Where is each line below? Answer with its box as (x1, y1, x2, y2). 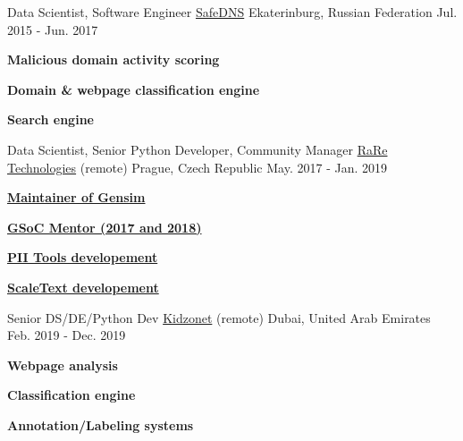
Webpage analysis (7, 355, 118, 374)
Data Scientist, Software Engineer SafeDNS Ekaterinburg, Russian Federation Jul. (7, 3, 458, 21)
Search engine (7, 110, 94, 129)
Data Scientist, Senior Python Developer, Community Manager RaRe (7, 140, 388, 158)
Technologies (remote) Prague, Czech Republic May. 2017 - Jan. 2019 (7, 157, 388, 176)
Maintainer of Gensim (7, 188, 146, 207)
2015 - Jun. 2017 (7, 20, 98, 38)
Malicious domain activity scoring (7, 50, 220, 69)
